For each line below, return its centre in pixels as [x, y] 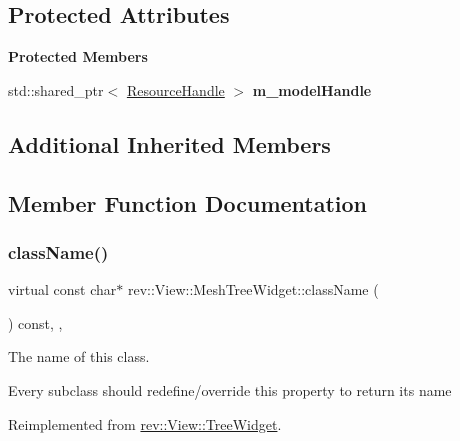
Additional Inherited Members [169, 143]
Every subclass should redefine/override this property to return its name [230, 389]
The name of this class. [79, 356]
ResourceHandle [175, 89]
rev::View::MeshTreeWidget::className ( [253, 289]
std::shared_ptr [56, 89]
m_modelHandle [312, 89]
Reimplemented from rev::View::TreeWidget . [145, 423]
